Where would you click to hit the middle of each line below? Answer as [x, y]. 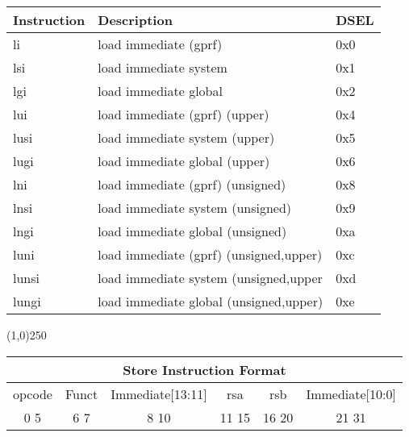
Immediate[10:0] [351, 393]
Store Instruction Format [204, 369]
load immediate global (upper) [184, 161]
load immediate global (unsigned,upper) [211, 301]
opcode [33, 393]
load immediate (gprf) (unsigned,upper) [210, 254]
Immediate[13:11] [159, 393]
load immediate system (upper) [186, 137]
